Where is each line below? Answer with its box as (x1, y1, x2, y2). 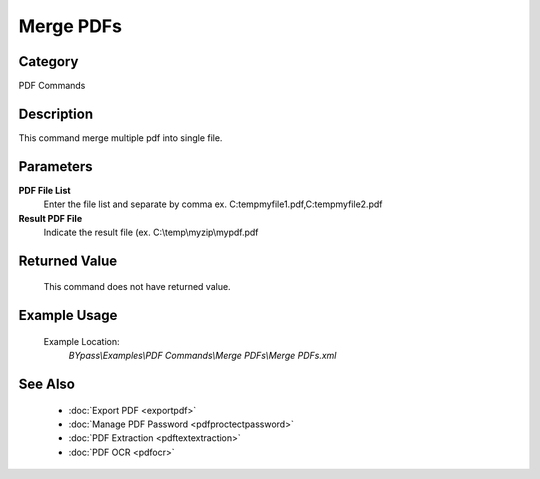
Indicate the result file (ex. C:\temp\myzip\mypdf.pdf (43, 226, 259, 239)
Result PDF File (18, 212, 83, 224)
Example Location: (43, 335, 120, 347)
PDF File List (18, 184, 71, 196)
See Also (18, 376, 75, 393)
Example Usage (18, 307, 118, 324)
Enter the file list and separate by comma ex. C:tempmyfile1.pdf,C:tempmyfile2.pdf (43, 198, 383, 210)
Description (18, 105, 94, 122)
